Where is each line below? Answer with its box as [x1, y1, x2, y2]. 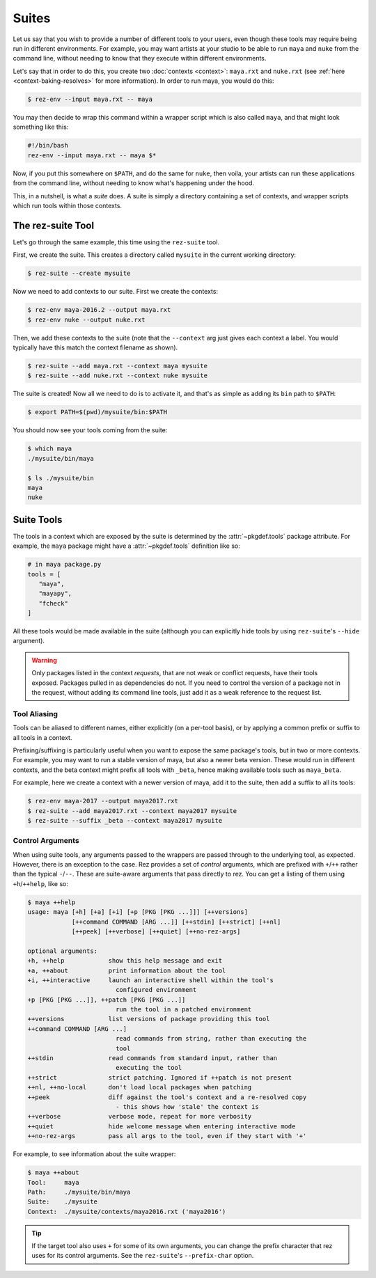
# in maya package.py [27, 560, 102, 569]
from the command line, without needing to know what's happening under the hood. [13, 179, 254, 187]
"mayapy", [38, 590, 72, 598]
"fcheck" [38, 599, 69, 607]
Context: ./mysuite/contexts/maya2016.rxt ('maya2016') [27, 1208, 226, 1215]
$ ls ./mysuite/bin [27, 474, 94, 482]
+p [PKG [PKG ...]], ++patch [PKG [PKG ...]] [27, 995, 186, 1004]
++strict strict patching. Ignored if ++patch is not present [27, 1073, 292, 1082]
